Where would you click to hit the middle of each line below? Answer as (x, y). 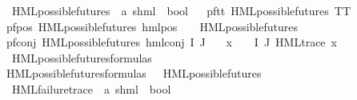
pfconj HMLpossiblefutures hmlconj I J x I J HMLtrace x (172, 42)
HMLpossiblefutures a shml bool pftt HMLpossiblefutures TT (181, 10)
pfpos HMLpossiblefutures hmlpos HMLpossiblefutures (152, 26)
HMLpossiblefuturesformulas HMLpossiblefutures (134, 73)
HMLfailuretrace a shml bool (91, 88)
